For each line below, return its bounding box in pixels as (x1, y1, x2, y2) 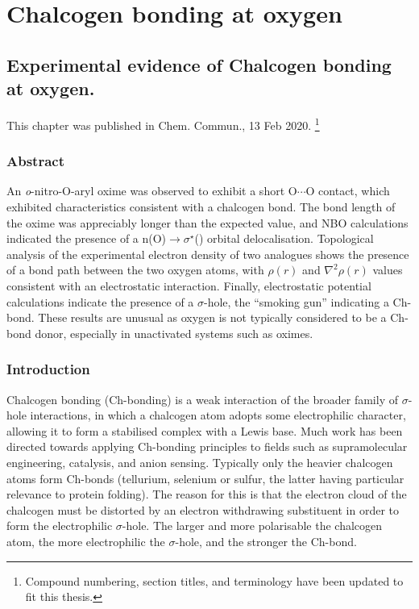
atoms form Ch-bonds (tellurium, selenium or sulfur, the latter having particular (6, 469, 404, 486)
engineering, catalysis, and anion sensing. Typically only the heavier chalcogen (6, 453, 393, 470)
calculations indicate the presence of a (6, 293, 194, 310)
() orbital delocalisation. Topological (194, 230, 374, 247)
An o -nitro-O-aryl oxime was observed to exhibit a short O (6, 182, 297, 199)
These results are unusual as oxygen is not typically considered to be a (38, 309, 387, 326)
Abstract (6, 151, 64, 171)
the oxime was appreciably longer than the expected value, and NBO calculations (6, 214, 409, 231)
